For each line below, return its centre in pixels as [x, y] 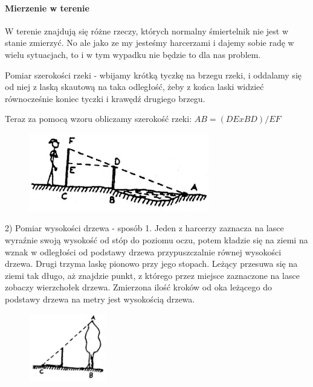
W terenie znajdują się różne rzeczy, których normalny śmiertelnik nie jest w [147, 30]
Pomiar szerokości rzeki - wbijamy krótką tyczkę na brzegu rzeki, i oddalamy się [153, 75]
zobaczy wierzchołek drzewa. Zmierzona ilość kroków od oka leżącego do [138, 287]
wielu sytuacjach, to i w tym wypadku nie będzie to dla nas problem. [133, 54]
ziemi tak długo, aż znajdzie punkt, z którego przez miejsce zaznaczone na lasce [152, 275]
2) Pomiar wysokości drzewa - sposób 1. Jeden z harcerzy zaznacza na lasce [144, 228]
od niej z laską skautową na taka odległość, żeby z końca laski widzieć [134, 87]
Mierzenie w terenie [47, 8]
